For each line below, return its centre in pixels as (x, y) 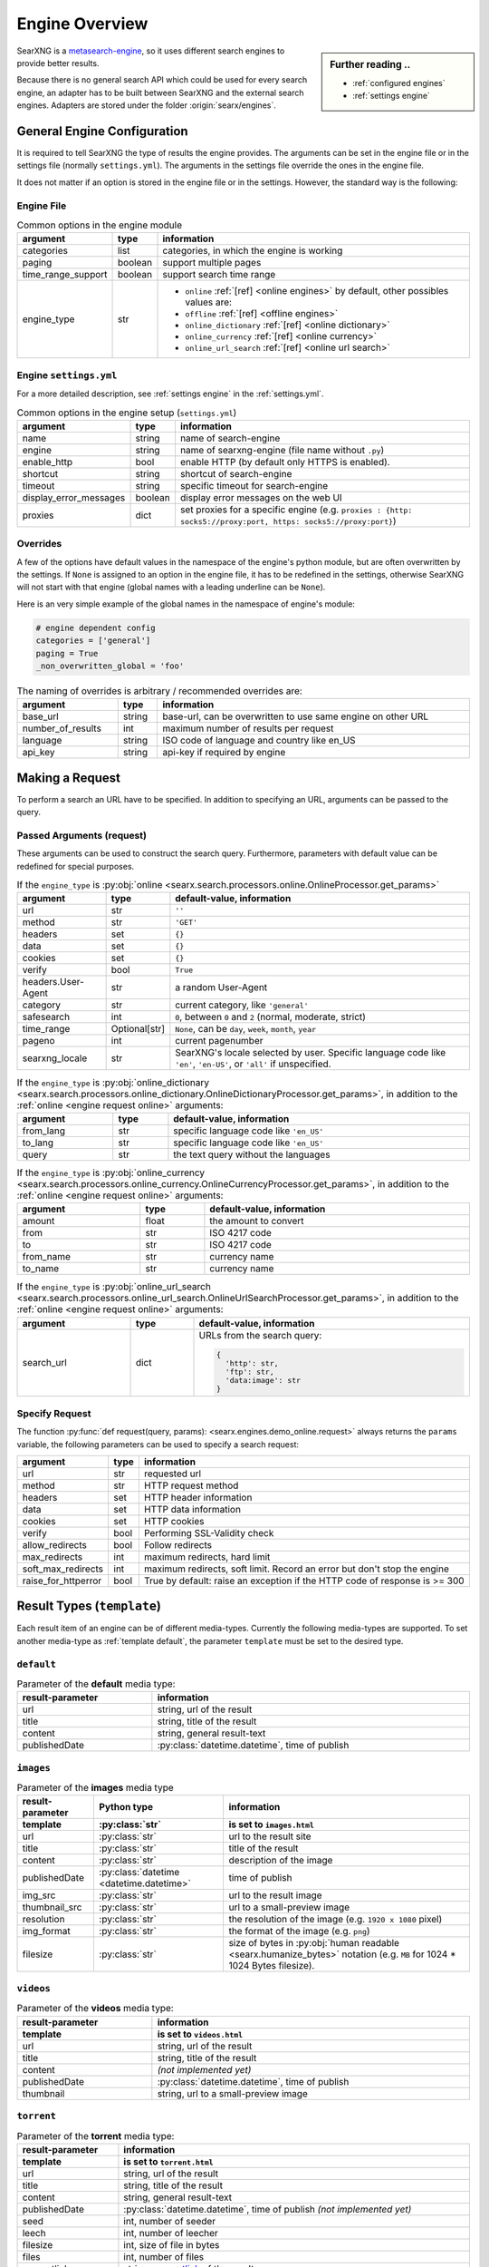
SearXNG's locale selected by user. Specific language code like (311, 1053)
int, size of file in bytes (172, 2244)
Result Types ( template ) (89, 1606)
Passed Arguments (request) (81, 835)
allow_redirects (55, 1544)
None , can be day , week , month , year (246, 1029)
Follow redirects (178, 1544)
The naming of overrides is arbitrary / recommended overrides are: (159, 691)
